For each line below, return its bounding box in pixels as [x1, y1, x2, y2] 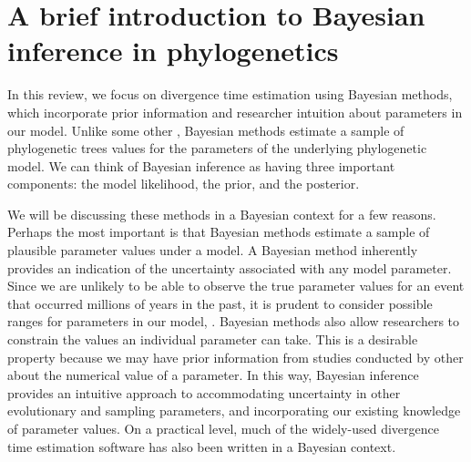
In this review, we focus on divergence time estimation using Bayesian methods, [7, 85, 453, 104]
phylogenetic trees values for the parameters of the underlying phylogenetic [7, 139, 427, 158]
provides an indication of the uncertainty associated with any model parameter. [7, 258, 452, 277]
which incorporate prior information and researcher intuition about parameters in [7, 102, 463, 121]
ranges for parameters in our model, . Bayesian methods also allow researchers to [7, 312, 460, 331]
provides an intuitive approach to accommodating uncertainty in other [7, 383, 401, 402]
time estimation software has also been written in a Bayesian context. [7, 436, 396, 456]
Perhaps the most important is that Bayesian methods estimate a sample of [7, 222, 430, 241]
